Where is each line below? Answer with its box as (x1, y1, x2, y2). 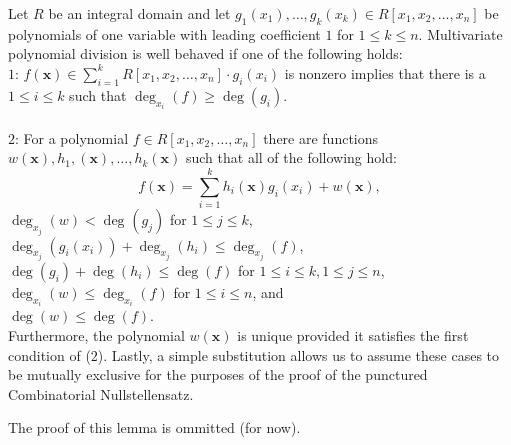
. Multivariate (418, 23, 503, 44)
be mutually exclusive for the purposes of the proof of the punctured (8, 364, 428, 385)
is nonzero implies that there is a (284, 62, 486, 83)
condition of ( (8, 344, 91, 365)
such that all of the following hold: (185, 147, 397, 168)
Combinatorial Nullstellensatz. (8, 383, 194, 404)
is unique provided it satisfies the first (237, 325, 469, 346)
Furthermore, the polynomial (8, 325, 185, 346)
